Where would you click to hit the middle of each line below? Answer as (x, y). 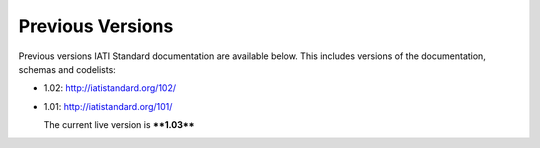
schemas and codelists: (67, 69)
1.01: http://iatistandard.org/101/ (108, 106)
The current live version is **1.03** (119, 125)
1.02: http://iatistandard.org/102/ (110, 88)
